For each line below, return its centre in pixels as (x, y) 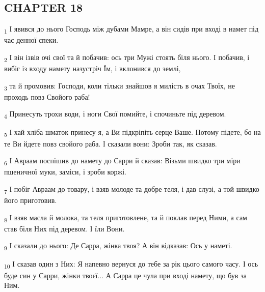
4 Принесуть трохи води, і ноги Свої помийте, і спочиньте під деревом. (115, 114)
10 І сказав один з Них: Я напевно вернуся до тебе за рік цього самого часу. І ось (131, 265)
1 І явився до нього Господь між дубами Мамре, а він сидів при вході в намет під (131, 29)
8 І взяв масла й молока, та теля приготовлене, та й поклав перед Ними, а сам (126, 218)
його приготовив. (31, 200)
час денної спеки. (31, 40)
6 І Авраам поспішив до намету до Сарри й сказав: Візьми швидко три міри (122, 161)
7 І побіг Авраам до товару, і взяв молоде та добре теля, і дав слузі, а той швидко (132, 189)
